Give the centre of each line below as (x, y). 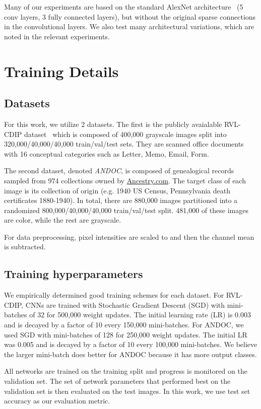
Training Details (61, 71)
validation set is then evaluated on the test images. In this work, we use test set (127, 391)
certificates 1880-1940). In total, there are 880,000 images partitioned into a (121, 200)
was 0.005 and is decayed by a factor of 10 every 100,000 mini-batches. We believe (131, 344)
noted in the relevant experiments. (57, 36)
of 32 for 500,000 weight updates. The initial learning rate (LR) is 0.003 (140, 315)
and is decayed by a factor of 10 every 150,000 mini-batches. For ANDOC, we (124, 325)
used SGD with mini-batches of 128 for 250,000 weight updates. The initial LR (126, 334)
